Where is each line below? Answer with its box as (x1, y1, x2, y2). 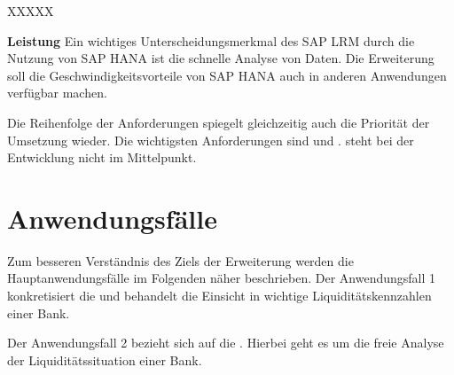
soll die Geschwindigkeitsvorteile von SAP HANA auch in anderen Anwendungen (7, 66, 447, 84)
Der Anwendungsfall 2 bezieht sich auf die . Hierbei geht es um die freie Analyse (7, 333, 444, 352)
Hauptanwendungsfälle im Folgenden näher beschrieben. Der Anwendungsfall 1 (7, 269, 436, 287)
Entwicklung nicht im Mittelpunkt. (7, 148, 197, 167)
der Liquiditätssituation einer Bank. (7, 350, 202, 369)
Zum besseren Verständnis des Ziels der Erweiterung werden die (7, 251, 354, 270)
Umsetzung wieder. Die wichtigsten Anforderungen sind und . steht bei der (7, 130, 414, 149)
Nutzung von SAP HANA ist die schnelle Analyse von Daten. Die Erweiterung (7, 49, 434, 67)
